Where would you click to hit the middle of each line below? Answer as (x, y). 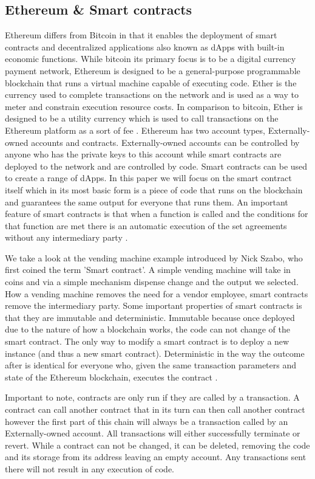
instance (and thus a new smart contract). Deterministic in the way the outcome (155, 353)
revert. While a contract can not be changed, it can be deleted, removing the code (157, 445)
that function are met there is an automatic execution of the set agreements (146, 225)
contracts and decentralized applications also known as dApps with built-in (145, 47)
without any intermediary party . (66, 237)
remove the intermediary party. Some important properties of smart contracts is (154, 305)
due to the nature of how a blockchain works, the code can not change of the (147, 329)
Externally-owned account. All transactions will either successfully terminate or (153, 433)
